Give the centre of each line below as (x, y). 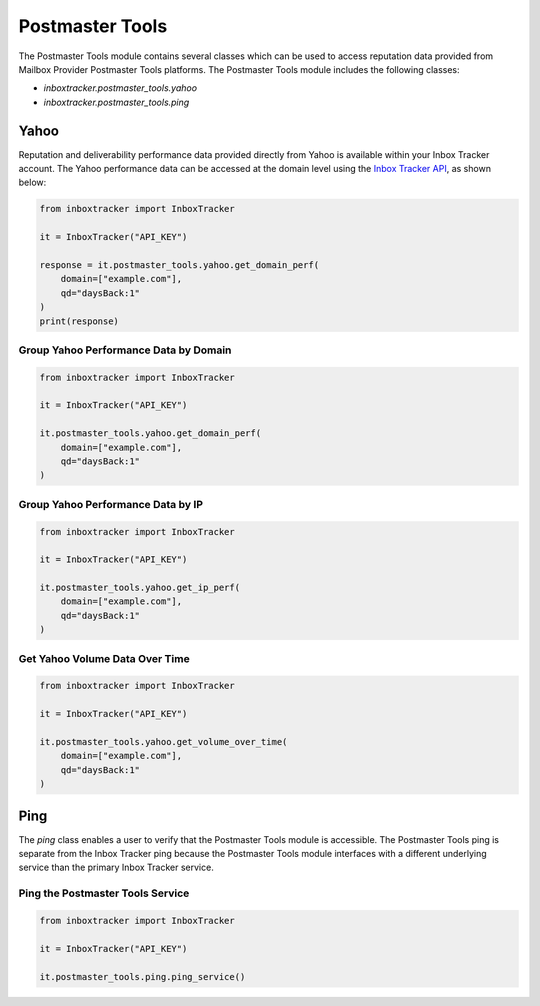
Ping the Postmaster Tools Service (104, 893)
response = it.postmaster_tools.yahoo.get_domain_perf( (179, 264)
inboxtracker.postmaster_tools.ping (116, 102)
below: (32, 182)
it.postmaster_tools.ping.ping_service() (142, 976)
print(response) (79, 321)
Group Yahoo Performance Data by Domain (125, 350)
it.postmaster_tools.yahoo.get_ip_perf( (139, 588)
